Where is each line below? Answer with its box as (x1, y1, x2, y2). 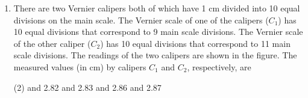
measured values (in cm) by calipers (13, 60, 146, 73)
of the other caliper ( (13, 37, 91, 49)
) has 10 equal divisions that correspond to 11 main (100, 37, 291, 49)
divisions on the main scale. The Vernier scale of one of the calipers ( (13, 13, 269, 26)
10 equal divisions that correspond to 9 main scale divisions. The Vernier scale (13, 25, 303, 38)
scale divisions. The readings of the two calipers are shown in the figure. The (13, 49, 297, 61)
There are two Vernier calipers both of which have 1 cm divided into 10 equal (13, 2, 300, 14)
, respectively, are (187, 60, 251, 73)
